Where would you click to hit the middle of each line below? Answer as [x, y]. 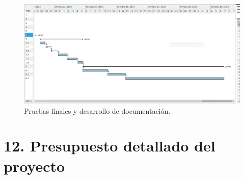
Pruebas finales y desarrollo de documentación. [97, 110]
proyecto [34, 165]
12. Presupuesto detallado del [110, 146]
